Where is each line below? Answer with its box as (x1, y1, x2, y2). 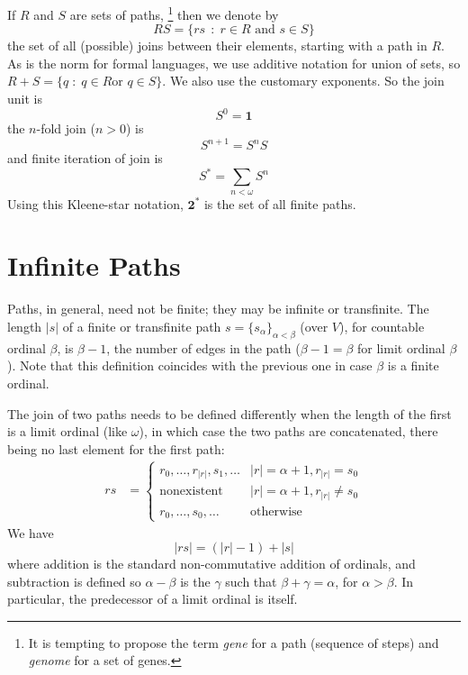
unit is (7, 89, 42, 108)
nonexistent (159, 485, 223, 498)
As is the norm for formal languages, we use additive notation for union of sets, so (7, 53, 461, 72)
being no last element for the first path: (7, 439, 225, 458)
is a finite (387, 356, 439, 375)
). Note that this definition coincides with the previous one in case (7, 356, 373, 375)
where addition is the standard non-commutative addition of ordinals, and (7, 554, 416, 573)
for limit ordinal (357, 338, 445, 357)
